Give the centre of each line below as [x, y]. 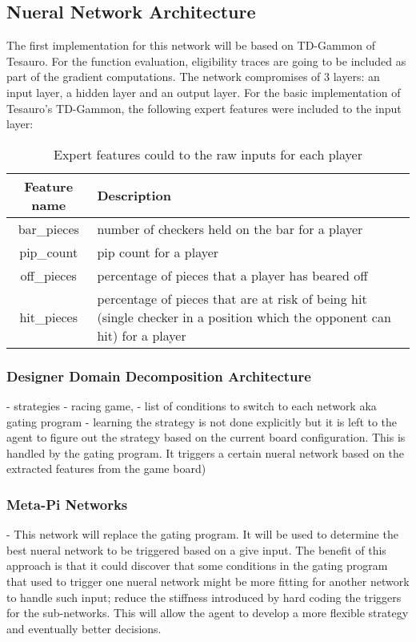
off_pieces [48, 275]
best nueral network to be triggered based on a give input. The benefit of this [196, 549]
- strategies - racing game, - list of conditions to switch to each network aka [192, 405]
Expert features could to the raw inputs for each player [208, 154]
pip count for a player [158, 252]
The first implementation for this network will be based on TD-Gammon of [191, 45]
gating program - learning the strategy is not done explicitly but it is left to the [202, 421]
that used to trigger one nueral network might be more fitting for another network [208, 581]
